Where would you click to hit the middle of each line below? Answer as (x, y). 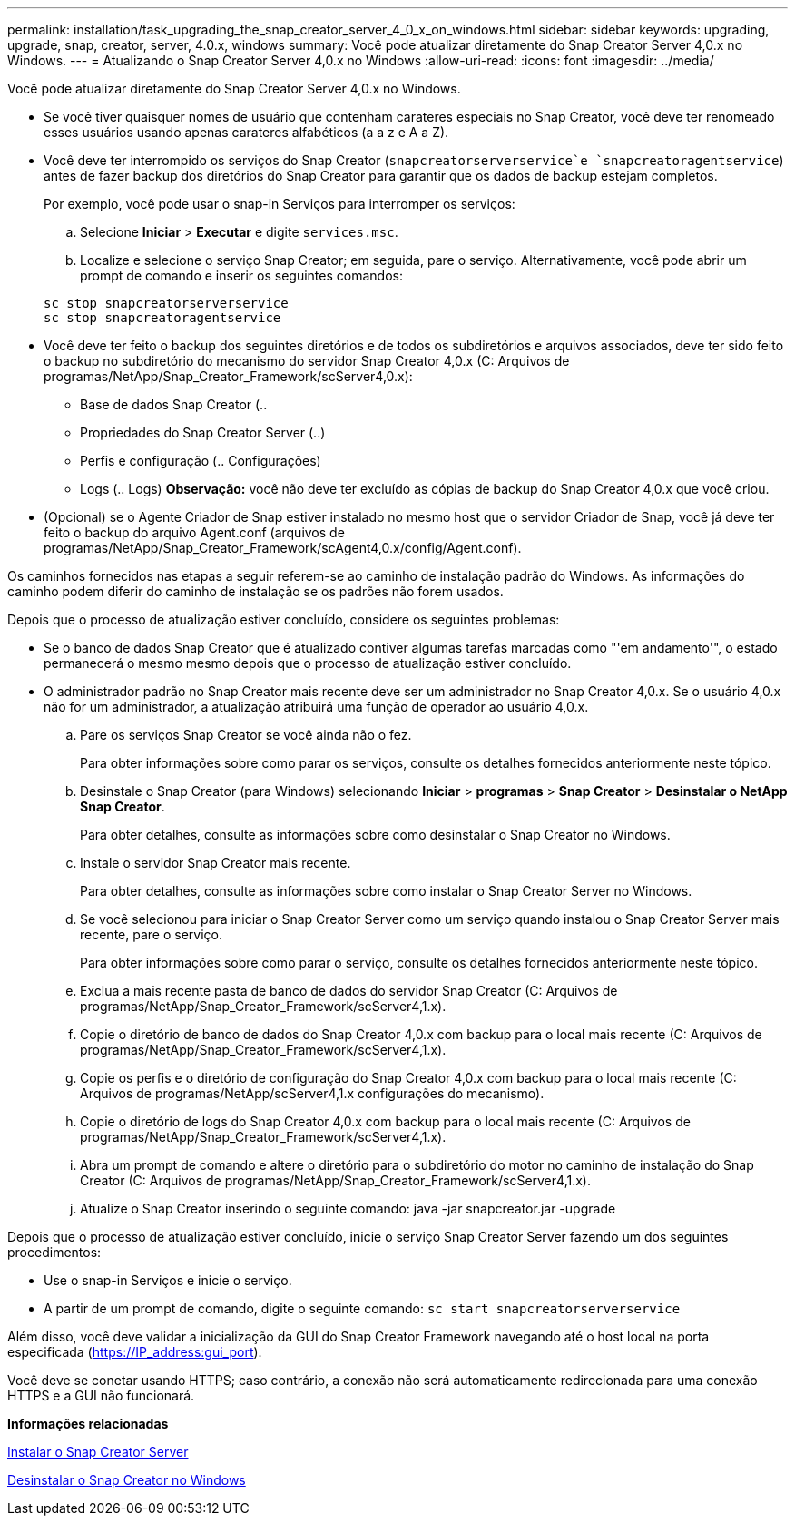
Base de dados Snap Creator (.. (174, 404)
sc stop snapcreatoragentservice (162, 318)
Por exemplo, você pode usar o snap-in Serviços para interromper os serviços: (280, 204)
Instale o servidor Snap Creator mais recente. (216, 863)
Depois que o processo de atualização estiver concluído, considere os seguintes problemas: (284, 619)
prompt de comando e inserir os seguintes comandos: (241, 275)
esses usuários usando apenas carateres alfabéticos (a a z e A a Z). (246, 132)
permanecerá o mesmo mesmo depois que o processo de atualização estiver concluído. (308, 663)
